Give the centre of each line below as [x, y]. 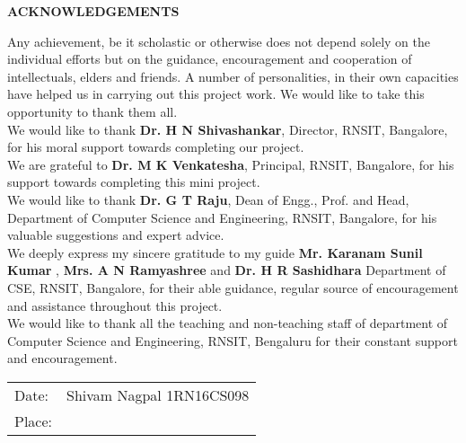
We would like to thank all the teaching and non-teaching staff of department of [228, 323]
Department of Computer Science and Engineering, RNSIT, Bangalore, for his [222, 217]
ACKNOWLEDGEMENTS [93, 11]
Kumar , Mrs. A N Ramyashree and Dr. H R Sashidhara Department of [227, 270]
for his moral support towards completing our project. [156, 147]
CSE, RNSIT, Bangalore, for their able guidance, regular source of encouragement [233, 287]
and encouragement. [62, 358]
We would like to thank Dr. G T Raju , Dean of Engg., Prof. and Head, [208, 199]
